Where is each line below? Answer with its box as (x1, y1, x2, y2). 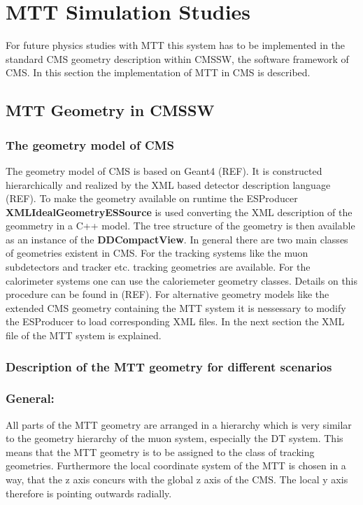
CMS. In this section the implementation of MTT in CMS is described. (6, 65, 311, 80)
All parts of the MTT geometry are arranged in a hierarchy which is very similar (6, 417, 352, 432)
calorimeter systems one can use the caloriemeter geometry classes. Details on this (6, 273, 358, 287)
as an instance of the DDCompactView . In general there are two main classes (6, 232, 348, 246)
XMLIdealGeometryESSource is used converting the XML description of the (6, 204, 353, 219)
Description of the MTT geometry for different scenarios (6, 357, 332, 375)
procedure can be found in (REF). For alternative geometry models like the (6, 287, 329, 301)
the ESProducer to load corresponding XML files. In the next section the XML (6, 314, 345, 329)
